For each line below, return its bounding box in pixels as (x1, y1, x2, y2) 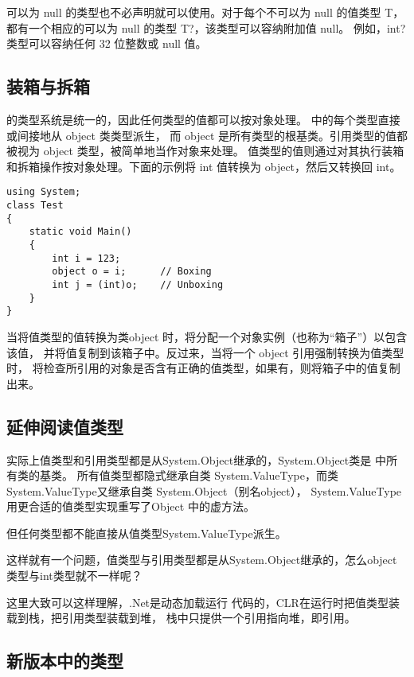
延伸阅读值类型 (6, 414, 123, 438)
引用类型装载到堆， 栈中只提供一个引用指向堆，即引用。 (61, 609, 356, 626)
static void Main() (29, 226, 132, 238)
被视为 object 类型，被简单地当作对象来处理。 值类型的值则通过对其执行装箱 (6, 142, 404, 159)
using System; (6, 186, 81, 198)
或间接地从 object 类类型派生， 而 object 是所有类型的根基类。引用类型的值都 (6, 126, 408, 143)
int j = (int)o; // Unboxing (52, 278, 224, 290)
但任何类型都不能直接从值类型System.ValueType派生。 (6, 524, 287, 541)
